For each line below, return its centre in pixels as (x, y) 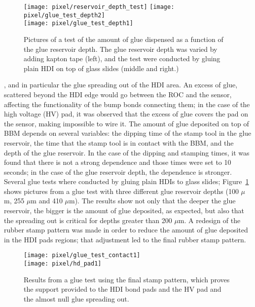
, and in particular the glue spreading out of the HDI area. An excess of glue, (121, 85)
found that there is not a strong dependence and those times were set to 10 (118, 162)
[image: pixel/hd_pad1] (63, 264)
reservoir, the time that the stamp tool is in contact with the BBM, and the (119, 142)
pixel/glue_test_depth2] (64, 15)
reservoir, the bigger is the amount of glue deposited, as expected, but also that (124, 211)
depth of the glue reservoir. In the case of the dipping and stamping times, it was (127, 152)
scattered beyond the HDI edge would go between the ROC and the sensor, (118, 94)
